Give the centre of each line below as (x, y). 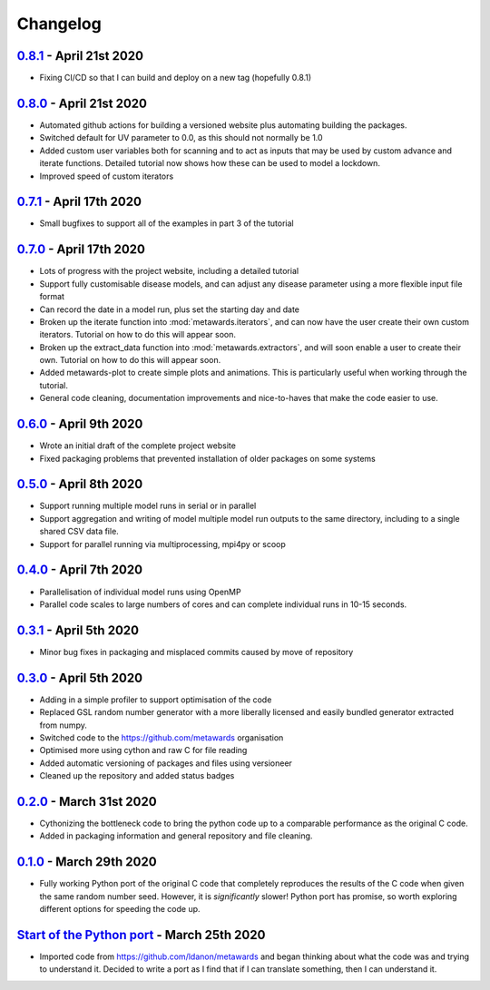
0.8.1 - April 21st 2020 (80, 56)
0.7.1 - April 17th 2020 (79, 202)
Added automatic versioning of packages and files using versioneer (166, 763)
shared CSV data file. (79, 532)
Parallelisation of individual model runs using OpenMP (140, 592)
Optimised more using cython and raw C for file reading (143, 750)
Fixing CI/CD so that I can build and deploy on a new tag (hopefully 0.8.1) (176, 78)
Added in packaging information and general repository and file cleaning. (176, 836)
